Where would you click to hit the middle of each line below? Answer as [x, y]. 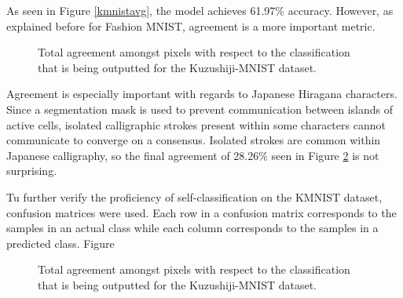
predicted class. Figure [60, 243]
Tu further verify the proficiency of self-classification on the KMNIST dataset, [194, 196]
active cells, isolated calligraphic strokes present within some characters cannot [196, 124]
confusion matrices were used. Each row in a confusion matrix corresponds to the [201, 212]
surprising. [32, 171]
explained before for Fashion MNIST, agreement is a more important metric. [191, 25]
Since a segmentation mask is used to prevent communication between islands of [200, 109]
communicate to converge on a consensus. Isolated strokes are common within [194, 140]
